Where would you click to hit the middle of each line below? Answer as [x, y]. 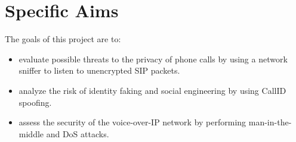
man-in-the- [270, 122]
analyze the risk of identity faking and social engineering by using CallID [152, 90]
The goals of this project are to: [63, 39]
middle [31, 133]
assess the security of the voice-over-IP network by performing [132, 122]
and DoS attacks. [78, 133]
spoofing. [35, 102]
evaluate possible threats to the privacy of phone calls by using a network [153, 59]
